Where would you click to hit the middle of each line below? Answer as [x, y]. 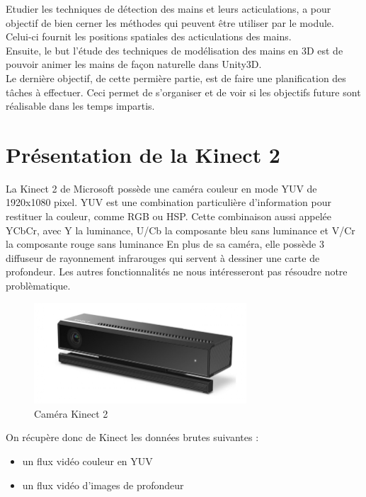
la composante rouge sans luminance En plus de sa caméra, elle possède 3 [165, 244]
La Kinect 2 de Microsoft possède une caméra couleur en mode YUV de [161, 188]
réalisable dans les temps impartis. [80, 106]
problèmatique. [38, 286]
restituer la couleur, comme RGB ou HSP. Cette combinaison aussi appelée [168, 216]
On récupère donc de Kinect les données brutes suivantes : [132, 437]
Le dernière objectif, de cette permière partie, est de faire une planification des [176, 78]
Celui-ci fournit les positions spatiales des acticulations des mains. [149, 36]
